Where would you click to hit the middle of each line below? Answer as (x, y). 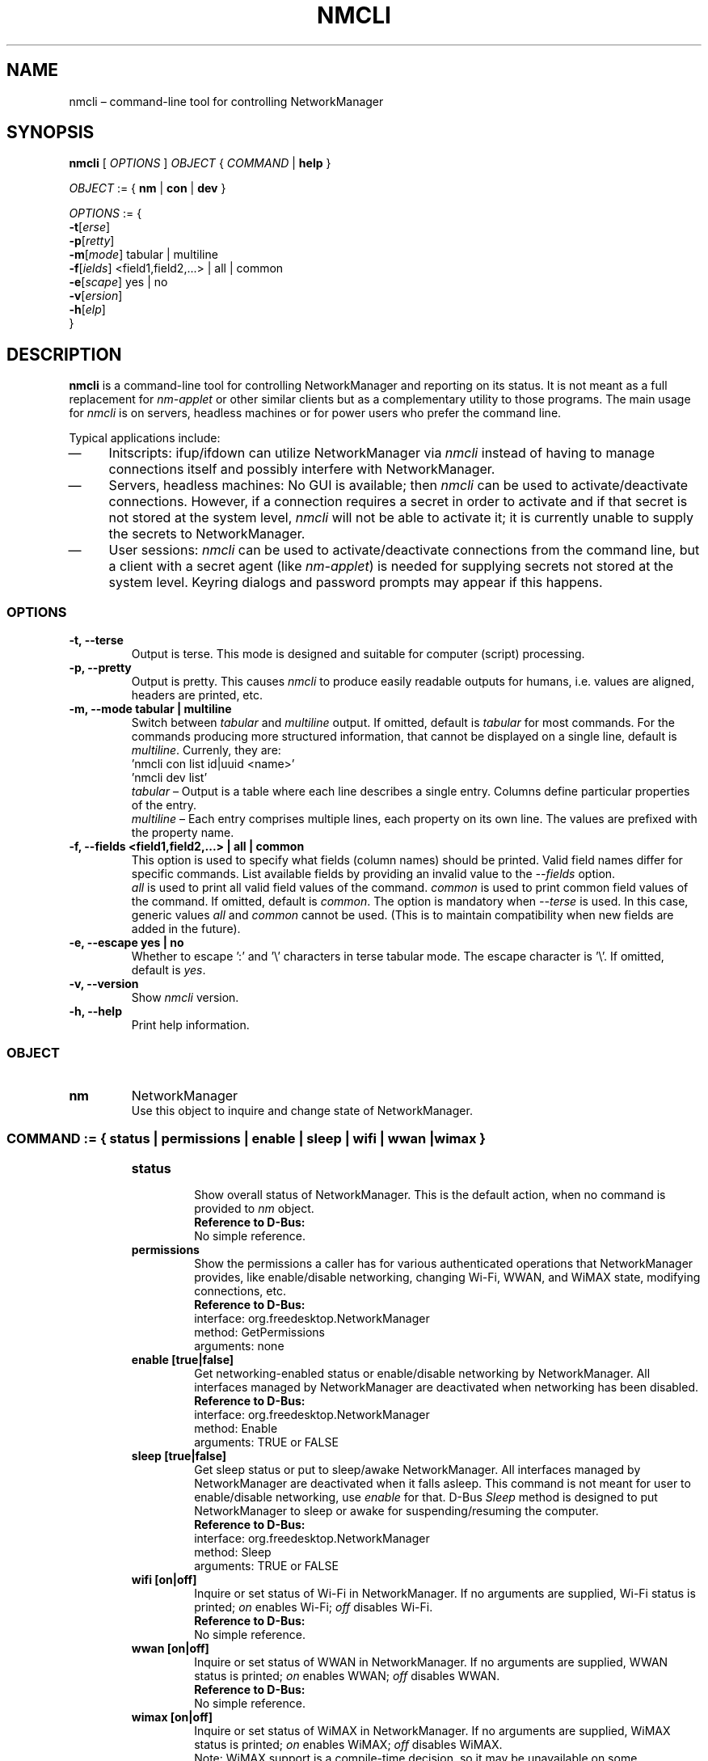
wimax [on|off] (172, 1717)
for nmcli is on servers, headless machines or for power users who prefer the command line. (315, 413)
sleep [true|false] (179, 1455)
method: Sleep (233, 1552)
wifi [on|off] (164, 1579)
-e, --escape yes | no (126, 943)
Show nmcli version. (185, 998)
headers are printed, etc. (197, 695)
